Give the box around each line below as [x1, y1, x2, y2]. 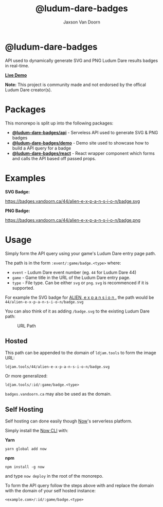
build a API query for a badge [12, 145, 72, 151]
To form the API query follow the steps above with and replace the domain [5, 483, 154, 488]
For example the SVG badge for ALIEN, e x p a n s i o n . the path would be [5, 294, 154, 300]
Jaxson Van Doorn [63, 19, 101, 25]
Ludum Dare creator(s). [5, 86, 52, 93]
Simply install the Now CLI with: [5, 428, 69, 434]
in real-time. [5, 63, 30, 68]
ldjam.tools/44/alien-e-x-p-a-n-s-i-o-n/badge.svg [5, 364, 110, 369]
